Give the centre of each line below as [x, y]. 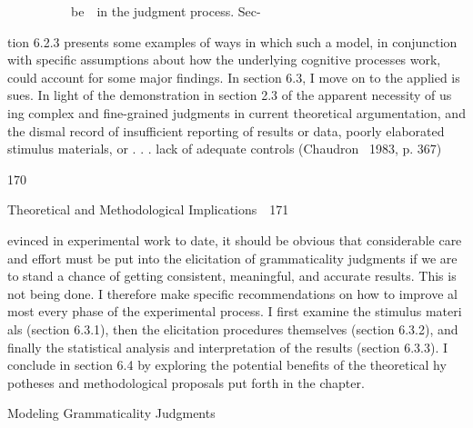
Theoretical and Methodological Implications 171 [148, 209]
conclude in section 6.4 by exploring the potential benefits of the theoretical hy [227, 365]
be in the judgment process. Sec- [166, 11]
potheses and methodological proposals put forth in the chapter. [186, 382]
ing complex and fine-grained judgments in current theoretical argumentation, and [236, 112]
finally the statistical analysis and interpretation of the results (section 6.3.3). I [228, 347]
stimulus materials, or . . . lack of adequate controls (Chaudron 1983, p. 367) [225, 149]
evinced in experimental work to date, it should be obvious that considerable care [235, 239]
